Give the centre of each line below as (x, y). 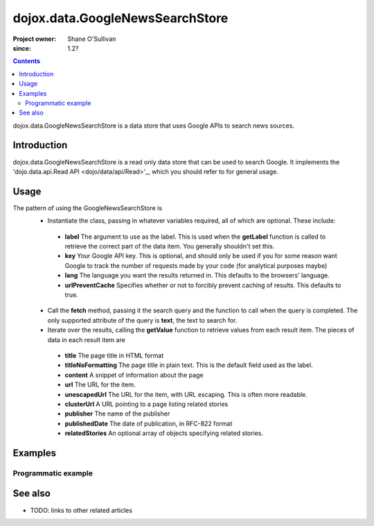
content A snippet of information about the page (134, 375)
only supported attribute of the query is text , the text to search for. (142, 320)
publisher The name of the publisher (117, 414)
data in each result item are (87, 339)
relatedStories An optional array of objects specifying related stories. (164, 433)
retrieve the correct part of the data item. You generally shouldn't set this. (170, 246)
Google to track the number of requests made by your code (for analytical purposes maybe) (196, 265)
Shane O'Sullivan (92, 39)
